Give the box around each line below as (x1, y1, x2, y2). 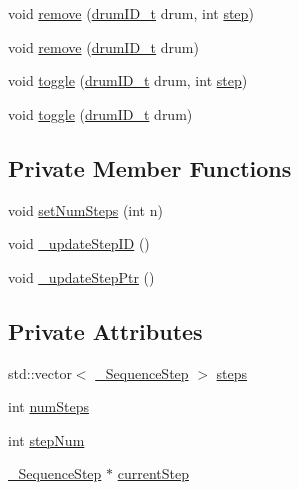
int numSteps (8, 396, 89, 417)
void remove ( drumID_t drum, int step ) (8, 3, 254, 23)
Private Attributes (8, 315, 203, 346)
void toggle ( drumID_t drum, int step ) (8, 70, 248, 91)
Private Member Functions (8, 152, 292, 183)
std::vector (8, 362, 72, 383)
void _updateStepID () (8, 233, 150, 254)
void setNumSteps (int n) (8, 199, 163, 220)
